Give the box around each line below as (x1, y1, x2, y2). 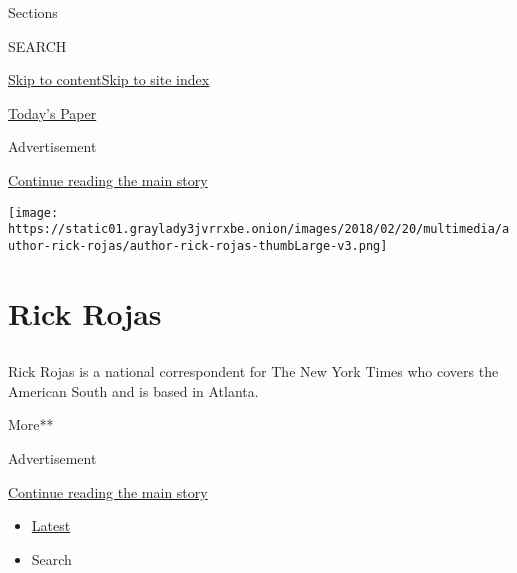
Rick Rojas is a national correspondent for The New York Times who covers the (8, 361, 499, 382)
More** (8, 414, 54, 435)
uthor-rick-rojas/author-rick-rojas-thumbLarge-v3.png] (8, 238, 388, 253)
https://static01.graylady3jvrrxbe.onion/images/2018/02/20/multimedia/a (8, 222, 510, 237)
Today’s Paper (8, 102, 97, 123)
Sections (8, 2, 58, 22)
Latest (31, 515, 71, 536)
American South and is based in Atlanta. (8, 380, 259, 401)
